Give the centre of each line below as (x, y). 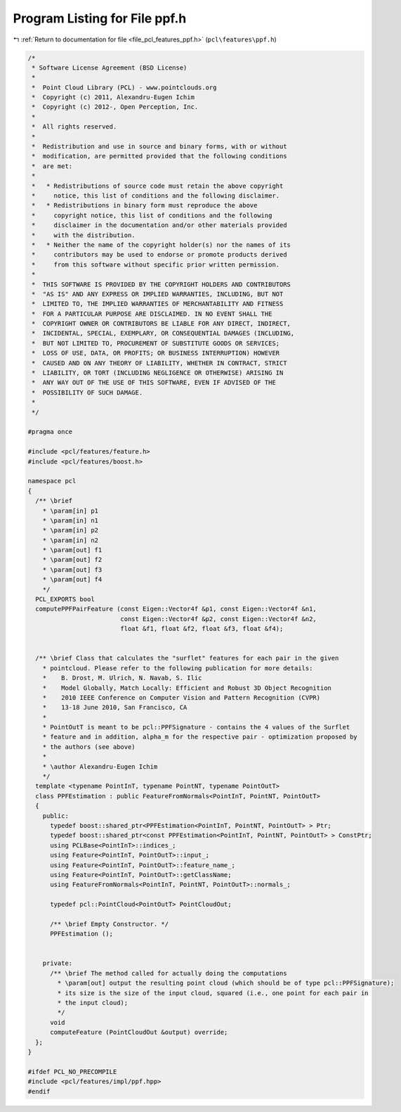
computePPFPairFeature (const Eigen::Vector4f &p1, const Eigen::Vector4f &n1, (176, 609)
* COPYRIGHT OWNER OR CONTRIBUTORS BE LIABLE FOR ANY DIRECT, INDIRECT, (162, 324)
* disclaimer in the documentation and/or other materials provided (159, 225)
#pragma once (50, 432)
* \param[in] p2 (70, 530)
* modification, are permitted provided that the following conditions (159, 156)
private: (58, 963)
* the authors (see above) (89, 747)
